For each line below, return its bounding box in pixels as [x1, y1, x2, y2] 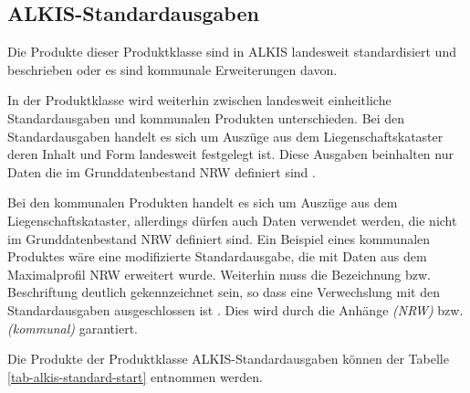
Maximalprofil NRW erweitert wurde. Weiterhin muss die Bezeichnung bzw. [7, 264, 431, 283]
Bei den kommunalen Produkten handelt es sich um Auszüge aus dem [7, 193, 398, 212]
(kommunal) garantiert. [7, 318, 138, 337]
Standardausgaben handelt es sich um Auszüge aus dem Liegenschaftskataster [7, 126, 444, 145]
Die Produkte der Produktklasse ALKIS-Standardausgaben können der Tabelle [7, 349, 449, 368]
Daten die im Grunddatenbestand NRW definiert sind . [7, 162, 316, 181]
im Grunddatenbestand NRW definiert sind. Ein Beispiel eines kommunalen [7, 228, 431, 248]
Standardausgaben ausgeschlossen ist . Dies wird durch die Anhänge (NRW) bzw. [7, 300, 464, 319]
